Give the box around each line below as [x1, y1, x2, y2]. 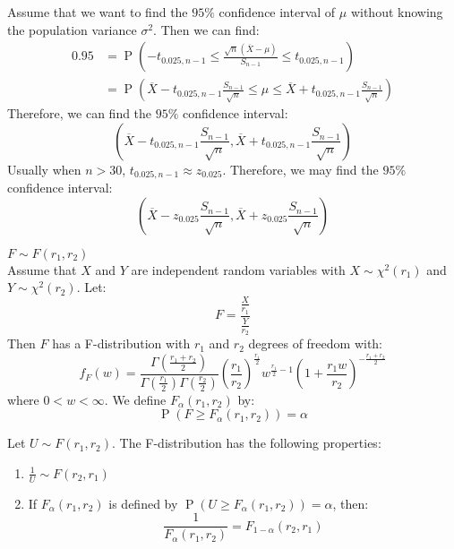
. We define [104, 390, 167, 408]
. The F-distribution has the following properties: [111, 433, 381, 452]
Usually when [7, 159, 81, 178]
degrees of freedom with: [248, 334, 383, 353]
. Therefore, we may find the [222, 159, 379, 178]
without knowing [350, 3, 443, 21]
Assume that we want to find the [7, 3, 188, 21]
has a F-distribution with [52, 334, 191, 353]
